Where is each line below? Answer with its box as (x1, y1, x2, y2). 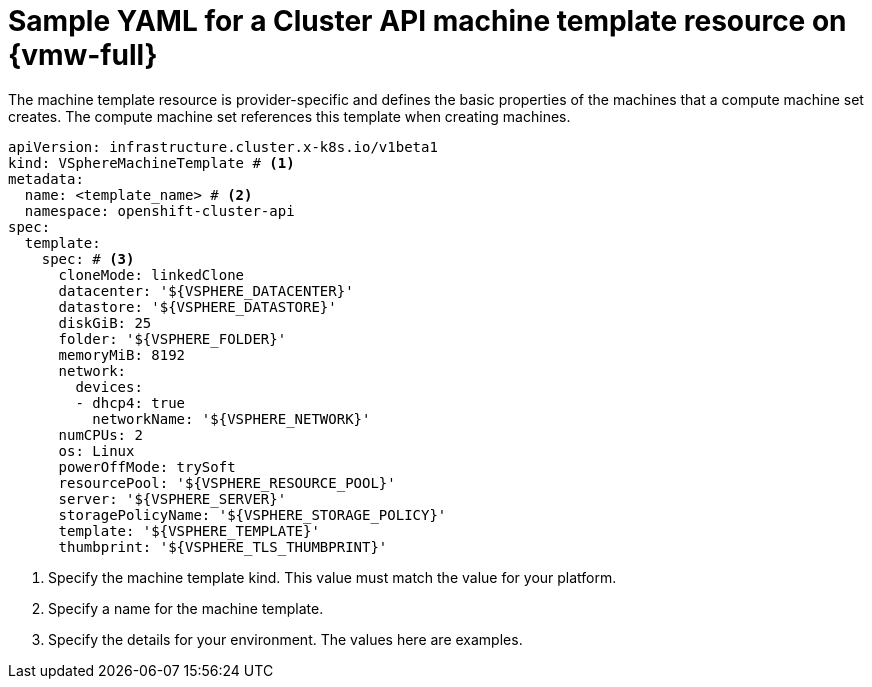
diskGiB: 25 (58, 314, 152, 331)
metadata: (8, 170, 84, 187)
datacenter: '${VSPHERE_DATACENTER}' (58, 282, 354, 299)
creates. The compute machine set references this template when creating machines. (8, 107, 571, 125)
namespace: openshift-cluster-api (24, 202, 295, 219)
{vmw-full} (8, 38, 158, 72)
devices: (75, 378, 143, 395)
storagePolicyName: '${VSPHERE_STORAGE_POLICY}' (58, 506, 447, 523)
